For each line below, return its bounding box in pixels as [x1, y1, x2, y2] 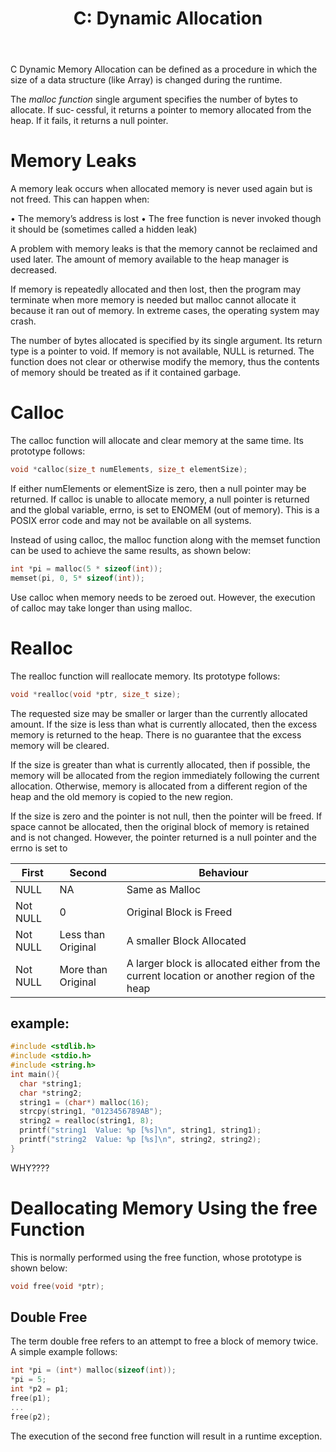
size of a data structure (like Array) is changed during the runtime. [10, 74, 283, 86]
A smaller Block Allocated [126, 933, 247, 947]
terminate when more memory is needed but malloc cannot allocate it [10, 294, 297, 306]
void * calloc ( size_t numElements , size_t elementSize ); [10, 465, 248, 475]
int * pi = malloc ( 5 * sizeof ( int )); [10, 563, 163, 574]
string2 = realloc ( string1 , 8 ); [19, 1116, 155, 1126]
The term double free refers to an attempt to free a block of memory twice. [10, 1335, 319, 1347]
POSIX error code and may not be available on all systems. [10, 514, 252, 526]
